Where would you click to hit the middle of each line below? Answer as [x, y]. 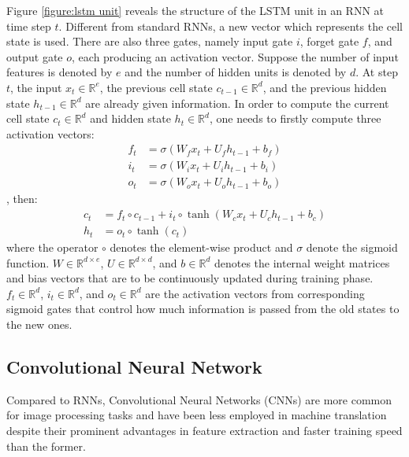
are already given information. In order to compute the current [237, 103]
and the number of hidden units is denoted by [236, 72]
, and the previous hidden [325, 87]
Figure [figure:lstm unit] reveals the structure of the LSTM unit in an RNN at [195, 10]
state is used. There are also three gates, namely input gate [150, 41]
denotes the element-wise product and [201, 247]
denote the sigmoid [352, 247]
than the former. [46, 446]
